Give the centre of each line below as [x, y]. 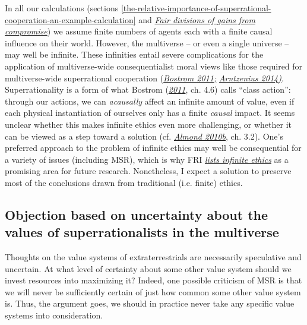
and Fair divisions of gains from [197, 19]
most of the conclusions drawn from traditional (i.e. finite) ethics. [124, 182]
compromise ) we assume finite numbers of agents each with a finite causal [139, 31]
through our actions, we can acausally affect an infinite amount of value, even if [150, 101]
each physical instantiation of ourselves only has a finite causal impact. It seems [150, 113]
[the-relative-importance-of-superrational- [196, 8]
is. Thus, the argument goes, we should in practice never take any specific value [150, 303]
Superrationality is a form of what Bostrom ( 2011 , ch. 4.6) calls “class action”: [148, 89]
